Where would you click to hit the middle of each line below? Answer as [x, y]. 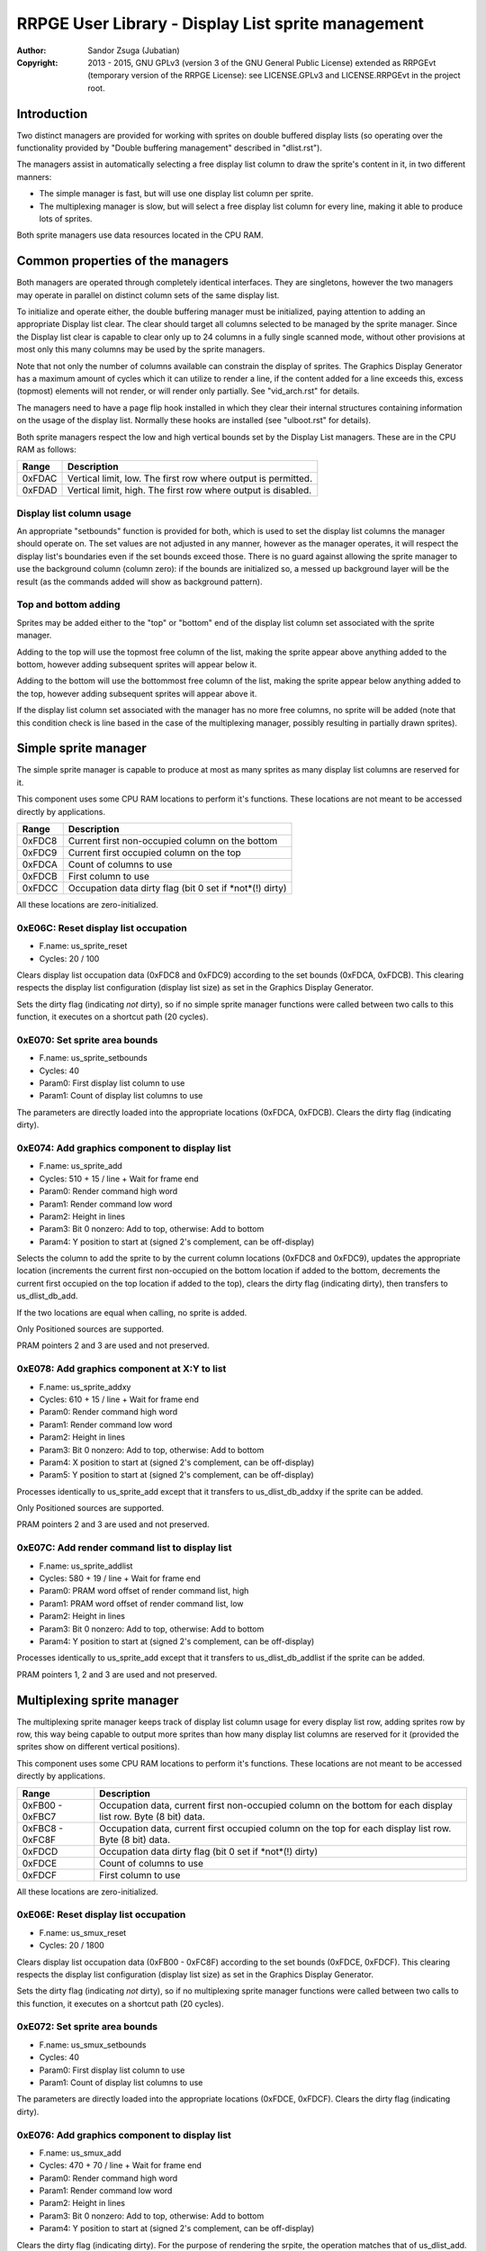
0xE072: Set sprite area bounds [87, 2027]
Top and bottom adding [68, 605]
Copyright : [37, 62]
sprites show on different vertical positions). [98, 1747]
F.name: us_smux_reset [83, 1932]
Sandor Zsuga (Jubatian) [134, 50]
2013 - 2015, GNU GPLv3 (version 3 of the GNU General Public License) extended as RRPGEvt [262, 62]
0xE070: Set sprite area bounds [87, 1040]
